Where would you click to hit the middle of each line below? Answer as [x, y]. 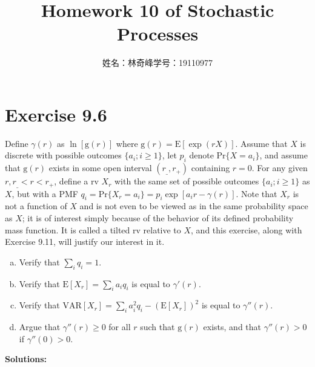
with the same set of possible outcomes [187, 181]
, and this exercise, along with [247, 229]
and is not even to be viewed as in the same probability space [194, 206]
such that [157, 327]
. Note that [257, 193]
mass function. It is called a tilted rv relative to [93, 229]
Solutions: [26, 359]
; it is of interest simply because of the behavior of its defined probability [158, 218]
